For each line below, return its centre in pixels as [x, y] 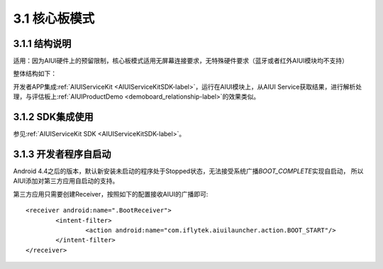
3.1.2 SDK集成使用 [53, 117]
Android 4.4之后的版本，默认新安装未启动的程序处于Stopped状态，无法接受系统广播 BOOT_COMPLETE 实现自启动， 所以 [188, 171]
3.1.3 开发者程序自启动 [62, 154]
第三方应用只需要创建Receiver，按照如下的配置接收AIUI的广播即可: [111, 194]
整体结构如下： [35, 74]
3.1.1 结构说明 [42, 44]
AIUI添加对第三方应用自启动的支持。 [66, 181]
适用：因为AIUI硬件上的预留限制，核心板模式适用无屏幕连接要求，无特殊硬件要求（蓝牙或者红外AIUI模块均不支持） [181, 61]
